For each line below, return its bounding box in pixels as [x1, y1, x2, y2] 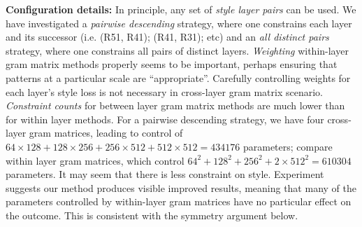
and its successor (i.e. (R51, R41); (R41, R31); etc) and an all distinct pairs [6, 29, 329, 44]
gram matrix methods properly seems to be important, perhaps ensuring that [6, 57, 338, 71]
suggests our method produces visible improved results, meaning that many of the [6, 180, 356, 195]
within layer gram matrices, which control [6, 153, 184, 167]
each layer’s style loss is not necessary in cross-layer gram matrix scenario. [6, 84, 324, 99]
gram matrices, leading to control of [29, 125, 183, 140]
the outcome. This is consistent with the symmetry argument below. [6, 207, 298, 222]
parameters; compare [242, 139, 333, 153]
